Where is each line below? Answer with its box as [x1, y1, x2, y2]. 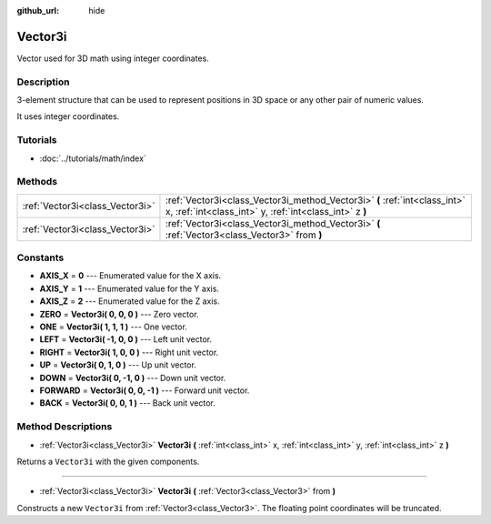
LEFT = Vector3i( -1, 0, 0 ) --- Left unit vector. [39, 334, 213, 345]
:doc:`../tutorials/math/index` [39, 153, 147, 164]
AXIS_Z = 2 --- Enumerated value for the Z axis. [39, 296, 220, 307]
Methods [16, 176, 58, 188]
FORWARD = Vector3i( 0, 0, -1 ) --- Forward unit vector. [39, 385, 250, 396]
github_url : [16, 5, 59, 15]
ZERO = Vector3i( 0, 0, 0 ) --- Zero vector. [39, 308, 199, 319]
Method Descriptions [16, 420, 113, 433]
